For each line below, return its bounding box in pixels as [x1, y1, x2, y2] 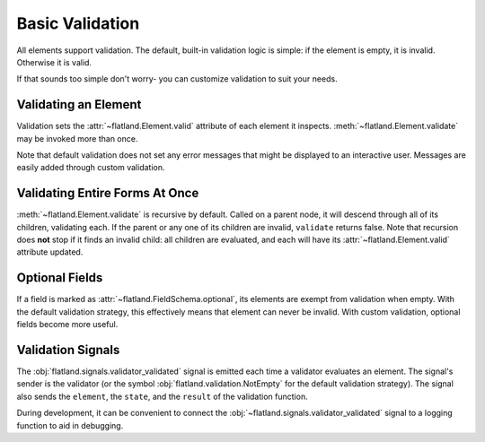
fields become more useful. [16, 319, 119, 330]
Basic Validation [16, 13, 140, 33]
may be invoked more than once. [16, 133, 138, 143]
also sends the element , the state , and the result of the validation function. [16, 391, 309, 402]
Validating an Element [16, 97, 142, 112]
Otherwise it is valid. [16, 56, 93, 67]
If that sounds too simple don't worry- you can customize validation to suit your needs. [16, 74, 338, 84]
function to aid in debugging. [16, 420, 124, 430]
